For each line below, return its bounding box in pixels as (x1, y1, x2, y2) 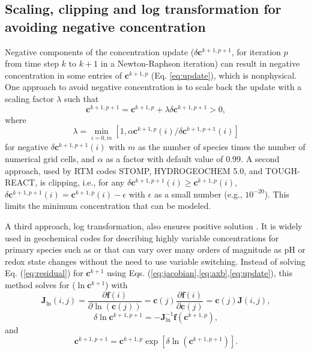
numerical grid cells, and (5, 152, 95, 165)
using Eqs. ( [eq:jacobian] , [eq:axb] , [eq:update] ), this (107, 267, 292, 279)
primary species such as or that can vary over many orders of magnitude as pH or (5, 243, 306, 256)
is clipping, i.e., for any (40, 176, 125, 189)
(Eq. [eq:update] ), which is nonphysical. (151, 68, 297, 81)
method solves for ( (5, 278, 76, 291)
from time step (5, 57, 59, 70)
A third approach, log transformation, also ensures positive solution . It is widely (5, 220, 303, 232)
